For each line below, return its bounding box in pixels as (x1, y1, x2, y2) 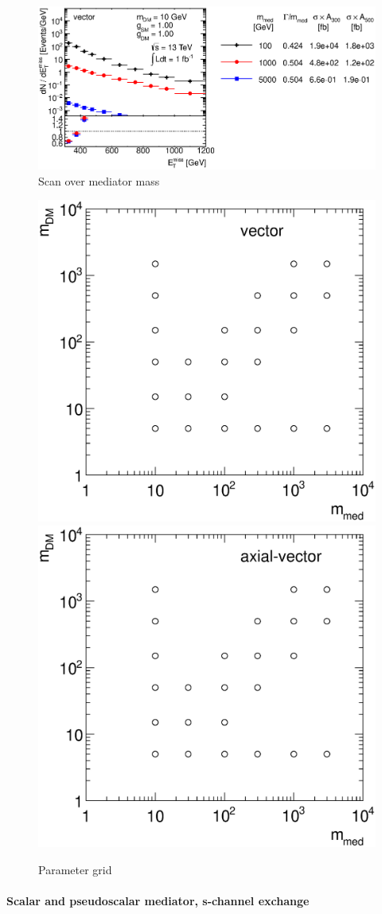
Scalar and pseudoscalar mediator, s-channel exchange (6, 892, 310, 908)
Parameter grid (38, 861, 112, 877)
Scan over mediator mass (38, 172, 160, 189)
